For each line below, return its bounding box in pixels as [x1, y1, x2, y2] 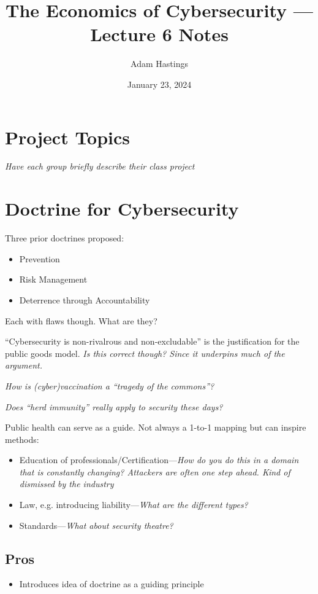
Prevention [19, 252, 60, 265]
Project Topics [5, 124, 131, 149]
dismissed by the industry [19, 477, 114, 490]
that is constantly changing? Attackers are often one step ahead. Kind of [19, 465, 290, 478]
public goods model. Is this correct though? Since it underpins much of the [5, 346, 285, 359]
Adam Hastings [131, 57, 188, 70]
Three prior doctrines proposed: [5, 232, 124, 244]
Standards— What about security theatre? [19, 518, 173, 531]
